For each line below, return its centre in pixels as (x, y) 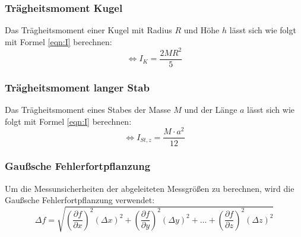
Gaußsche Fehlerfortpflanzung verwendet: (80, 200)
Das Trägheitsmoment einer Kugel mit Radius (88, 30)
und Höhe (202, 30)
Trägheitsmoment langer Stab (77, 87)
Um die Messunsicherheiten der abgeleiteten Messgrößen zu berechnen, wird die (150, 188)
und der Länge (211, 110)
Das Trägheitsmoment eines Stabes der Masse (88, 110)
